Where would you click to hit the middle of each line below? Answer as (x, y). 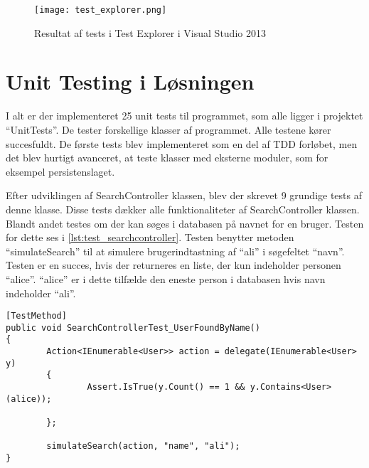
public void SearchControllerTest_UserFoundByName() (133, 328)
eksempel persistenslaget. (60, 171)
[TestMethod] (36, 316)
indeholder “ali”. (41, 293)
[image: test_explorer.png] (101, 10)
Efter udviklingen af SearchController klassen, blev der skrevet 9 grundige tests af (184, 195)
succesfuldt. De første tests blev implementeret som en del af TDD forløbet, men (182, 143)
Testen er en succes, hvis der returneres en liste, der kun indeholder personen (173, 265)
